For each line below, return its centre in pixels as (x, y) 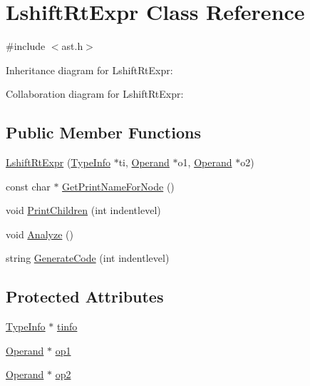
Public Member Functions (103, 132)
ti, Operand (144, 162)
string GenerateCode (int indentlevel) (88, 258)
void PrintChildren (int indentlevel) (83, 210)
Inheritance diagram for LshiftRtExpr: (89, 70)
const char (28, 186)
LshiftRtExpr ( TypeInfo (58, 162)
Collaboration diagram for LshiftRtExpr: (95, 94)
